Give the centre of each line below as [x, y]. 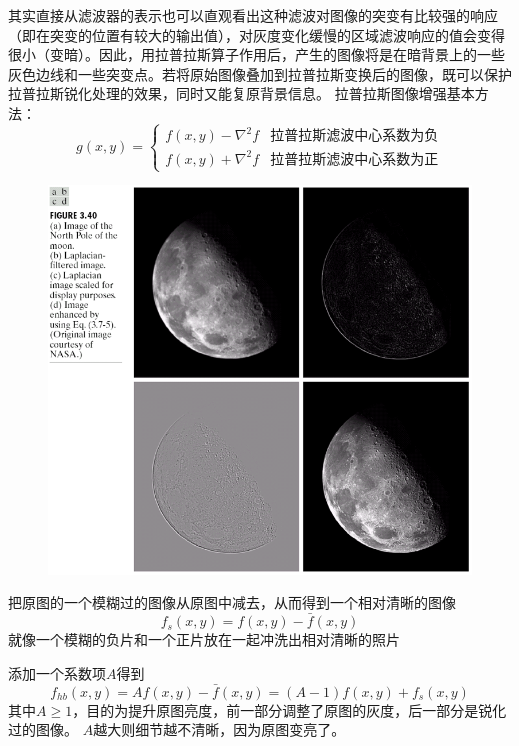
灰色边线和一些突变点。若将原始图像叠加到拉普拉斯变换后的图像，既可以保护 [260, 73]
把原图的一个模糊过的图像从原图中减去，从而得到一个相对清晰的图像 [232, 602]
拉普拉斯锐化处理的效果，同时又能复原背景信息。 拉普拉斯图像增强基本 [241, 93]
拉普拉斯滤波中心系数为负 [354, 136]
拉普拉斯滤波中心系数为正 [354, 159]
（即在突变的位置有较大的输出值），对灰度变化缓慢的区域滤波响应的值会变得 [256, 34]
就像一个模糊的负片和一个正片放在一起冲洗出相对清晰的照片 [204, 639]
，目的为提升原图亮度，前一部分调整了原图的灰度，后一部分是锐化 [289, 709]
